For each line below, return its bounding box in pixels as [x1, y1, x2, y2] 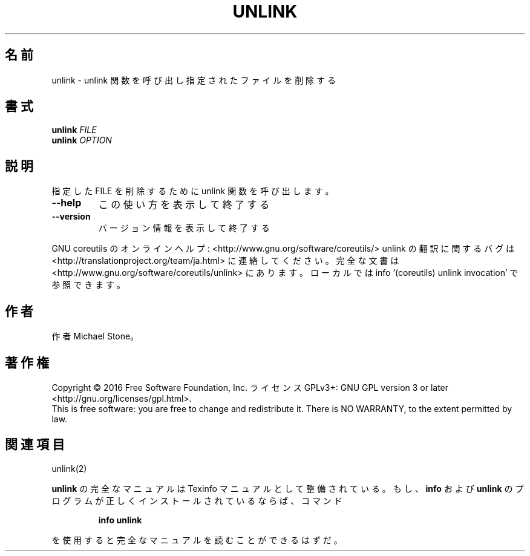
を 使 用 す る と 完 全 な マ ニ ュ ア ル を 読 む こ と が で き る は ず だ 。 [51, 534, 342, 545]
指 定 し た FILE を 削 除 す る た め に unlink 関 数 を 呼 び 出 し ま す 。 [51, 186, 334, 197]
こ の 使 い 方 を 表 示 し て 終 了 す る [98, 198, 270, 211]
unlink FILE [51, 125, 97, 136]
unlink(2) [51, 463, 87, 474]
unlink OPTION [51, 135, 112, 146]
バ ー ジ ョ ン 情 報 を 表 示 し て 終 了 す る [98, 223, 270, 234]
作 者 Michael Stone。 [51, 331, 139, 342]
